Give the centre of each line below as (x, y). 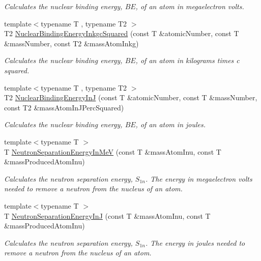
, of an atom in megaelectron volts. (190, 6)
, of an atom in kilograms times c (187, 60)
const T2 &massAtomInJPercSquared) (64, 107)
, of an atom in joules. (171, 124)
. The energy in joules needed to (195, 242)
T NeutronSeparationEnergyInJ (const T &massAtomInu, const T (107, 215)
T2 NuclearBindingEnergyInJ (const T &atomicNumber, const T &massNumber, (131, 97)
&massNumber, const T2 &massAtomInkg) (71, 43)
